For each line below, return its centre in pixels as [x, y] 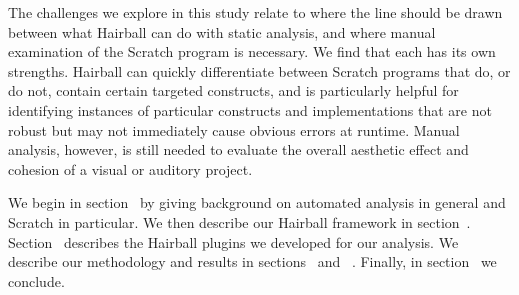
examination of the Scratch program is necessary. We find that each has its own [252, 51]
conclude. [36, 280]
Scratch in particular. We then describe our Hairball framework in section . [239, 221]
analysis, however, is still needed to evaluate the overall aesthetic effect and [238, 149]
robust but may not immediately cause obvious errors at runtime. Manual [234, 129]
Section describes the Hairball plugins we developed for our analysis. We [233, 241]
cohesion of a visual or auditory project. [130, 168]
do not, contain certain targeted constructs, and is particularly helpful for [233, 90]
